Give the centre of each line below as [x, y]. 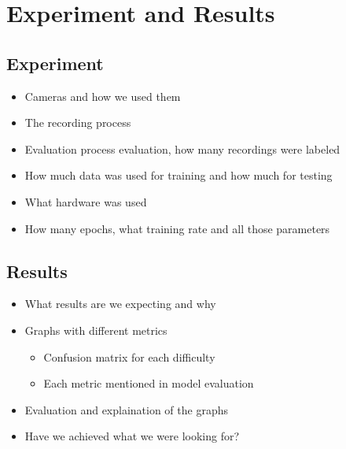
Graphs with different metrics [96, 330]
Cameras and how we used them [103, 96]
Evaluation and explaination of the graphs [126, 409]
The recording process [78, 122]
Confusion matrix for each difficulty [129, 356]
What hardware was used [86, 201]
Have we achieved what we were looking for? [132, 436]
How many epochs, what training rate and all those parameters [177, 228]
